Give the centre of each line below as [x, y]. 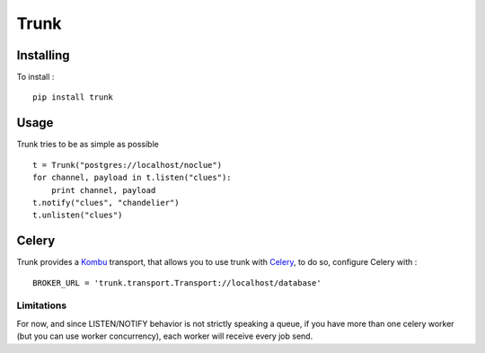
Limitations [42, 305]
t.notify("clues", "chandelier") [106, 203]
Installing [44, 55]
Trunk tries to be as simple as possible [88, 145]
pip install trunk [73, 97]
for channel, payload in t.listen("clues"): [132, 178]
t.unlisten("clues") [78, 215]
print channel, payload [103, 190]
